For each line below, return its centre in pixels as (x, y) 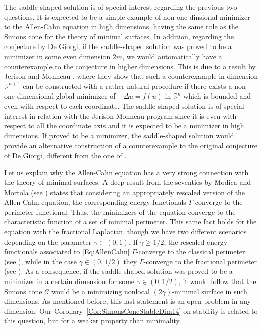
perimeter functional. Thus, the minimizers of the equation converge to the (120, 211)
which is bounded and (217, 96)
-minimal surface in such (209, 291)
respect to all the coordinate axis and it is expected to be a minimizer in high (124, 126)
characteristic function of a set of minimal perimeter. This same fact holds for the (130, 222)
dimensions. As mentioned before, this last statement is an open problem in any (128, 301)
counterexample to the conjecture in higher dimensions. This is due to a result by (130, 66)
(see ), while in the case (41, 261)
